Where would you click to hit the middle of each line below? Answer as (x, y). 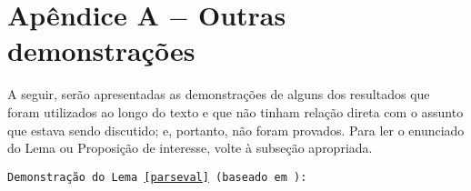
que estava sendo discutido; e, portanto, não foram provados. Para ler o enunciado (236, 130)
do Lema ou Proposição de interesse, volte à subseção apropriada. (190, 148)
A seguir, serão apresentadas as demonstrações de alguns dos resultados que (219, 94)
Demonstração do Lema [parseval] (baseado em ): (157, 177)
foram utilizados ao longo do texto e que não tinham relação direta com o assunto (235, 111)
